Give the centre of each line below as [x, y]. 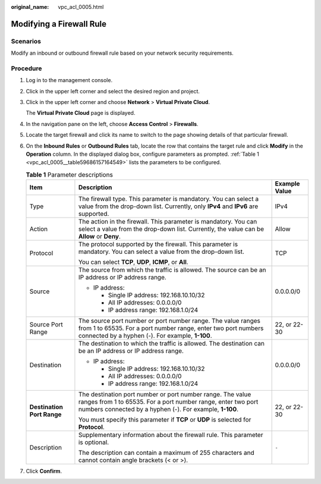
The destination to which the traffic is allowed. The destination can [171, 344]
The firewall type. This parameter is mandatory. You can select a [168, 199]
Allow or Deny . [100, 237]
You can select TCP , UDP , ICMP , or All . [133, 262]
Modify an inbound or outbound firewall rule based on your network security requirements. [122, 53]
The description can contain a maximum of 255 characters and [166, 453]
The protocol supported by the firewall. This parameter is [158, 244]
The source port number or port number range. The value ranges [169, 321]
